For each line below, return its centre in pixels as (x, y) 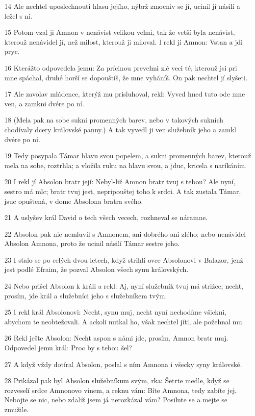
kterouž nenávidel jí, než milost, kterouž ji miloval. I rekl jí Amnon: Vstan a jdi (124, 41)
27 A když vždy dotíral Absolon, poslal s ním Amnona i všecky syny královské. (123, 364)
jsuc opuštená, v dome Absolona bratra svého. (74, 201)
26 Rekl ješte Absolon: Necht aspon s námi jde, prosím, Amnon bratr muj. (116, 338)
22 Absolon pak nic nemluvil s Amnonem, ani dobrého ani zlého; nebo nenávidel (125, 233)
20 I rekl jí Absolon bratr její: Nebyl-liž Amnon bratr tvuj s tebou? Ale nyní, (120, 182)
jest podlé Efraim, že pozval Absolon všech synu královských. (97, 269)
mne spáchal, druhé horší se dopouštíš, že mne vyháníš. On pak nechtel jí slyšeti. (126, 77)
